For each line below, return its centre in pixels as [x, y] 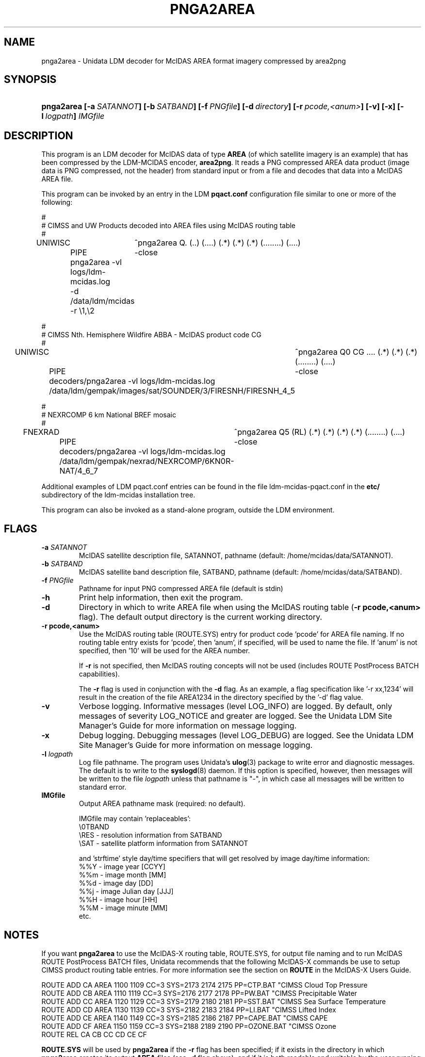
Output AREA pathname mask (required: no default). [162, 804]
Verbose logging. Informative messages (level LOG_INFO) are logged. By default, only [236, 706]
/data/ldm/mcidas [103, 301]
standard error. [103, 787]
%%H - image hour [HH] [118, 900]
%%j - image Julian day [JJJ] [126, 892]
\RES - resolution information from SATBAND [150, 835]
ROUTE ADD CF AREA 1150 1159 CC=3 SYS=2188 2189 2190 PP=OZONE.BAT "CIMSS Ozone [189, 1026]
